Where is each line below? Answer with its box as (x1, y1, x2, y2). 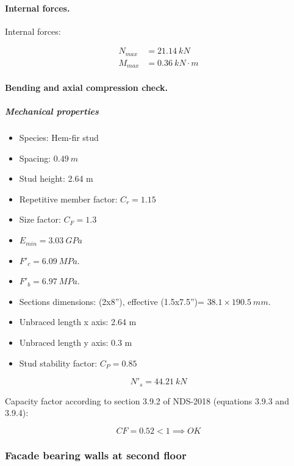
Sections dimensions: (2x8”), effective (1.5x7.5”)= (19, 295, 204, 307)
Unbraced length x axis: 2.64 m (19, 315, 137, 328)
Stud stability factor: (19, 356, 98, 369)
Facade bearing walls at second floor (5, 447, 187, 462)
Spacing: (19, 151, 51, 164)
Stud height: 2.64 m (19, 172, 93, 185)
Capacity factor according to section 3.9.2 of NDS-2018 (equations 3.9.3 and (5, 394, 289, 407)
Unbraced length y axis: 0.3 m (19, 336, 132, 349)
